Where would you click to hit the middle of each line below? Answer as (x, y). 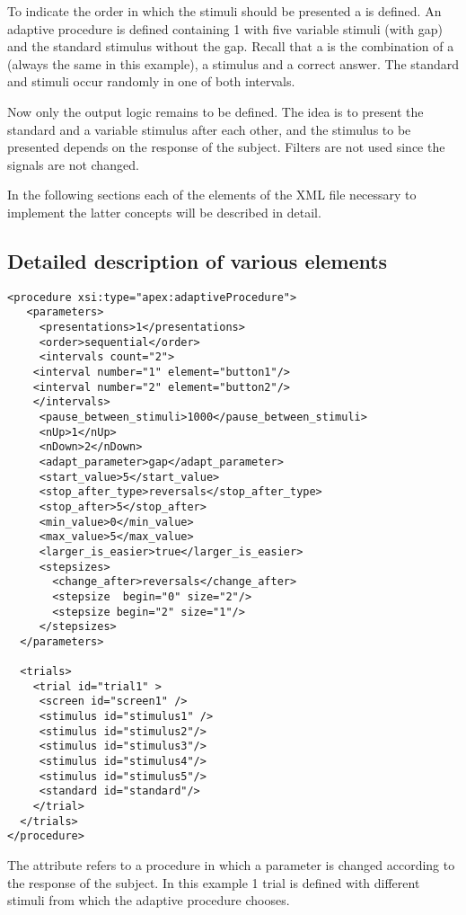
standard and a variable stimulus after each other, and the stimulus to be (209, 129)
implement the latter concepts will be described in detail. (164, 212)
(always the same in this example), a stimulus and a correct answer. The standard (233, 63)
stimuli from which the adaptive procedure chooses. (149, 900)
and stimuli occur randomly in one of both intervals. (151, 81)
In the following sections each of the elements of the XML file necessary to (212, 195)
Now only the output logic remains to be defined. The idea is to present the (215, 111)
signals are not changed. (73, 164)
